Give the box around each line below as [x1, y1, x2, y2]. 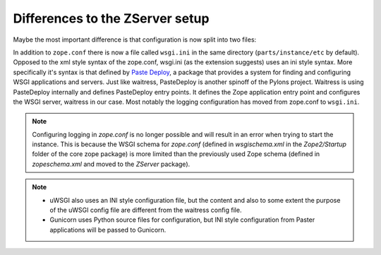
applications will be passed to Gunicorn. [49, 225, 167, 234]
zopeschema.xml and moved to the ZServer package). [32, 160, 190, 168]
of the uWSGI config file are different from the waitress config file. [49, 206, 242, 215]
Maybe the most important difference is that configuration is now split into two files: [13, 35, 257, 44]
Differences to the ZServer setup [13, 11, 210, 26]
